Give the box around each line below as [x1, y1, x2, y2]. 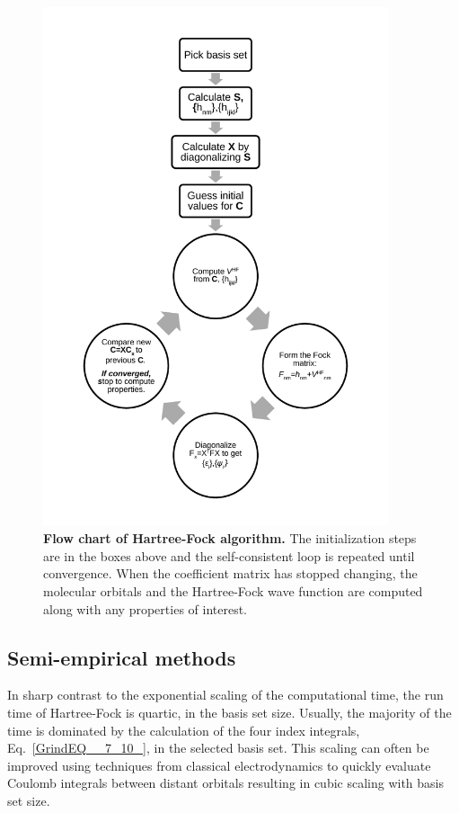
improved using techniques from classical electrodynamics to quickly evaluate [7, 755, 431, 774]
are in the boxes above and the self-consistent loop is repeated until [43, 546, 415, 565]
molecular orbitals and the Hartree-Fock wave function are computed [43, 581, 423, 600]
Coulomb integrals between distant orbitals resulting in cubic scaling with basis [7, 773, 444, 792]
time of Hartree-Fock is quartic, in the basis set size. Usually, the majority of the [7, 702, 452, 721]
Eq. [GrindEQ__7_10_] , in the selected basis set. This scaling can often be [7, 738, 429, 757]
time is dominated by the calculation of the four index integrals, [7, 720, 360, 739]
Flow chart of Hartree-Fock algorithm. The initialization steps [43, 529, 417, 548]
